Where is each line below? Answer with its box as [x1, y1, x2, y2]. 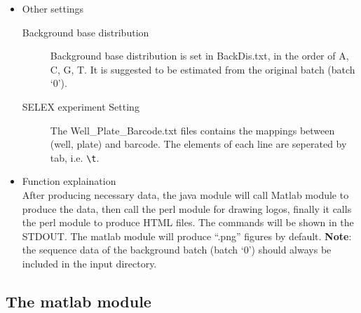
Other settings [22, 1, 84, 15]
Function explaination [22, 174, 116, 188]
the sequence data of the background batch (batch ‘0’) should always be [22, 242, 332, 257]
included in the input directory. [22, 256, 157, 270]
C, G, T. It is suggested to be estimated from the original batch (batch [50, 62, 355, 76]
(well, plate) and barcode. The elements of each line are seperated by [50, 137, 347, 151]
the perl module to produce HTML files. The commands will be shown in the [22, 215, 354, 230]
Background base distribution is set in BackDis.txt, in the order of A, [50, 48, 349, 63]
